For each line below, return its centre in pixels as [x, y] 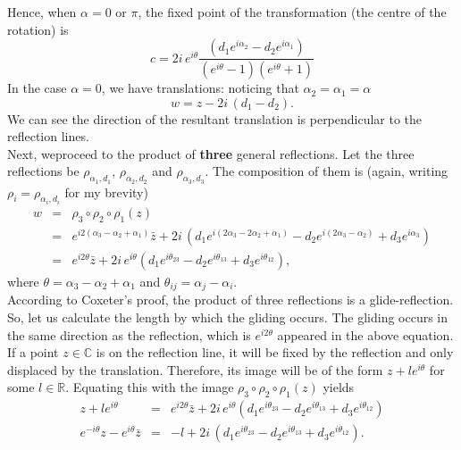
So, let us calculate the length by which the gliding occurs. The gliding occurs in [228, 317]
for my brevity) [106, 192]
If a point [33, 352]
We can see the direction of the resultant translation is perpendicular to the [215, 118]
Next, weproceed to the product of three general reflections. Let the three [211, 153]
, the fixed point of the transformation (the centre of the [292, 12]
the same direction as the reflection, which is [129, 334]
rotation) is [38, 29]
